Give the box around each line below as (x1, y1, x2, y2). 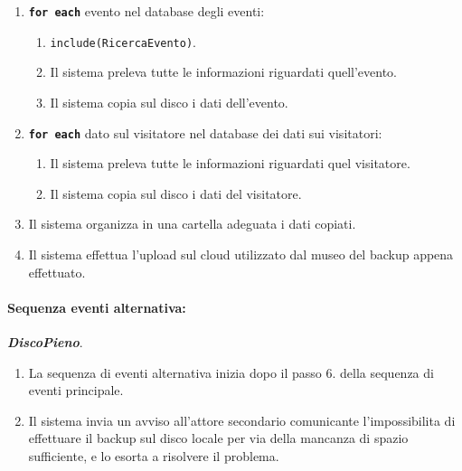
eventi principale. (28, 381, 124, 400)
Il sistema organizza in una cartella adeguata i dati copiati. (28, 214, 356, 233)
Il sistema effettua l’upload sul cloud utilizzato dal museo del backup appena (28, 244, 454, 263)
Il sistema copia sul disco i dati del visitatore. (50, 184, 302, 203)
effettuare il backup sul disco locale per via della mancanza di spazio (28, 429, 409, 447)
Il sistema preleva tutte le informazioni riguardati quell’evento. (50, 62, 397, 81)
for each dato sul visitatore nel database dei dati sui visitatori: (28, 123, 382, 142)
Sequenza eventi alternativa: (7, 297, 186, 316)
